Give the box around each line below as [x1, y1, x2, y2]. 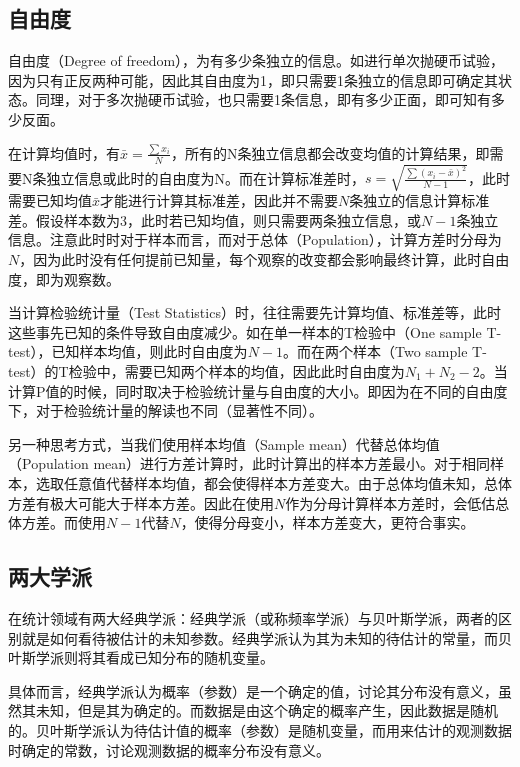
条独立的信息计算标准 [349, 190, 490, 211]
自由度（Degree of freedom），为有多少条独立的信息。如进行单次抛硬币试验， [8, 50, 505, 71]
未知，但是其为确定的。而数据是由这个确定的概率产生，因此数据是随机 [35, 700, 498, 721]
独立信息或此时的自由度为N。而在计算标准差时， [46, 167, 365, 188]
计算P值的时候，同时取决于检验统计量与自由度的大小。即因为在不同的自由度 [8, 380, 508, 401]
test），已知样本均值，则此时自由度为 [8, 341, 248, 362]
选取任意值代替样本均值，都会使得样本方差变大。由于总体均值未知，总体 [35, 472, 512, 493]
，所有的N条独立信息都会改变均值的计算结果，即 [170, 142, 490, 163]
